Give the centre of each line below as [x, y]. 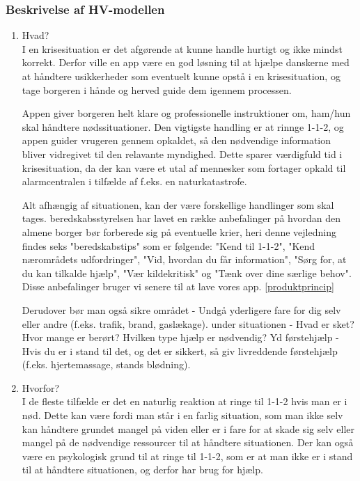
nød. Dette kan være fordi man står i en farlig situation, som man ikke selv [182, 415]
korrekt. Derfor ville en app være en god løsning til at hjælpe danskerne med [186, 62]
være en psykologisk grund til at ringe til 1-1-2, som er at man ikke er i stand [187, 456]
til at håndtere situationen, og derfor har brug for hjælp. [142, 470]
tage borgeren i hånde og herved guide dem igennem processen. [157, 89]
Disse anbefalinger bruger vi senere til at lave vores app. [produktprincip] [178, 286]
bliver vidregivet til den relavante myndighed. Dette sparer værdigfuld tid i [182, 153]
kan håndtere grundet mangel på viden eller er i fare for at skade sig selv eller [188, 428]
